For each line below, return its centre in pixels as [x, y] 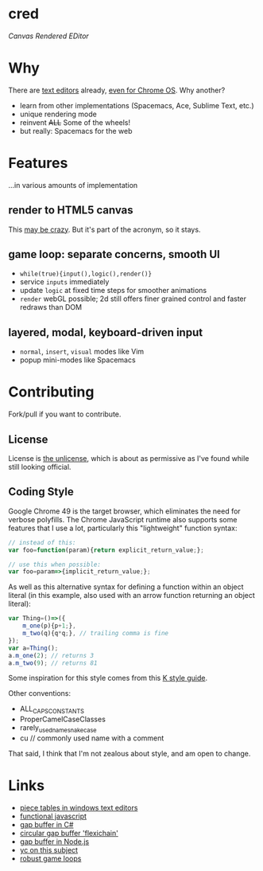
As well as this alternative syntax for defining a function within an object [126, 587]
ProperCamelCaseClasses [62, 719]
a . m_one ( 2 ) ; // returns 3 [51, 655]
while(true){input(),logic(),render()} [86, 274]
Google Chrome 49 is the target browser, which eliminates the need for [124, 511]
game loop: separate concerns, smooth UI [114, 254]
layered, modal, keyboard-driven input [106, 332]
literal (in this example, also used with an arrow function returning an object [132, 596]
